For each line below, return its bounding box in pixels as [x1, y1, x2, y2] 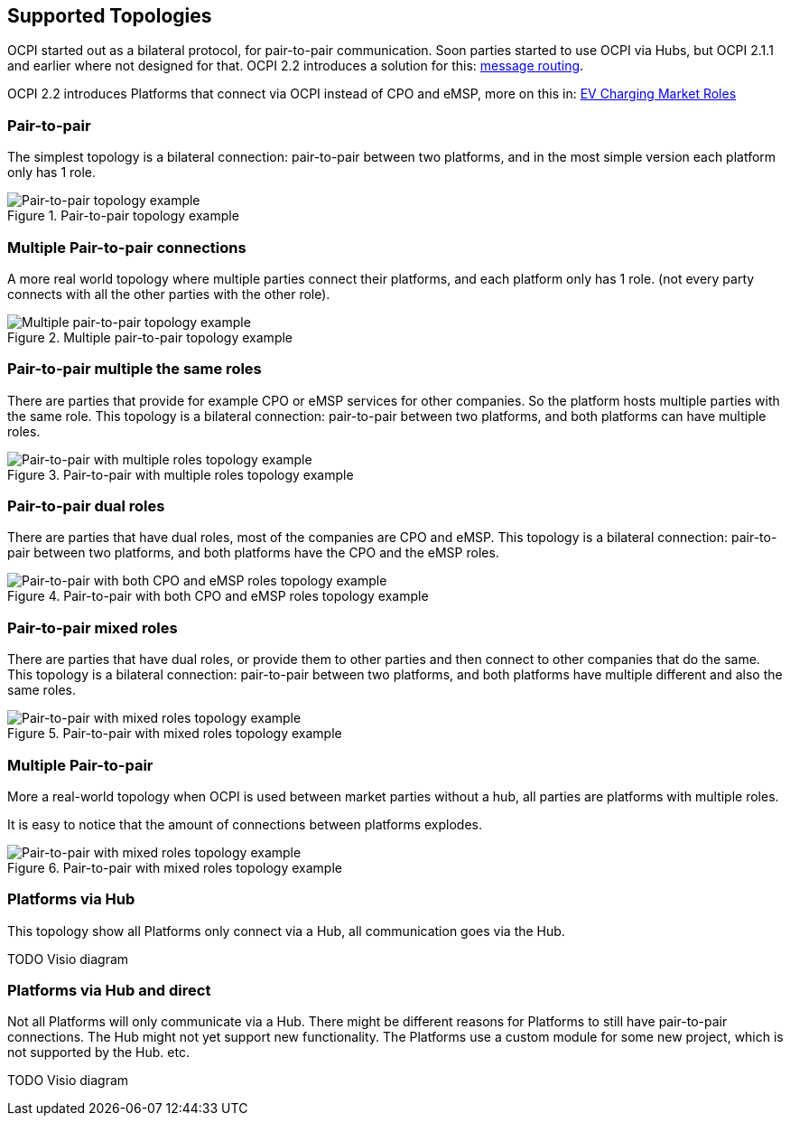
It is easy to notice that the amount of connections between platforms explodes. [7, 816, 482, 832]
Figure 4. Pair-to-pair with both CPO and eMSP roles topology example [7, 588, 429, 604]
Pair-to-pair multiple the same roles [7, 360, 262, 379]
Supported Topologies [7, 5, 212, 27]
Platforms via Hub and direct [7, 981, 211, 1000]
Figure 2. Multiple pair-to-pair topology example [7, 329, 293, 345]
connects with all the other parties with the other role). [7, 285, 330, 302]
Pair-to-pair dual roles [7, 497, 165, 516]
